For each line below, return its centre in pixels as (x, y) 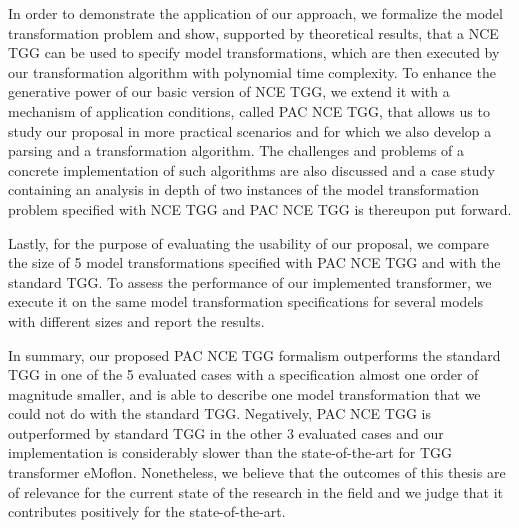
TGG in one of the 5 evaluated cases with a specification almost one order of (243, 374)
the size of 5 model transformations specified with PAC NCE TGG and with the (254, 262)
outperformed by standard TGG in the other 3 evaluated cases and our (226, 432)
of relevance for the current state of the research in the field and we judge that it (256, 491)
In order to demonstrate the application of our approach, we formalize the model (255, 13)
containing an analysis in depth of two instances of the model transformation (244, 189)
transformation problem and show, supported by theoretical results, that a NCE (253, 32)
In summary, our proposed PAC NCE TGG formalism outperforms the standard (254, 354)
